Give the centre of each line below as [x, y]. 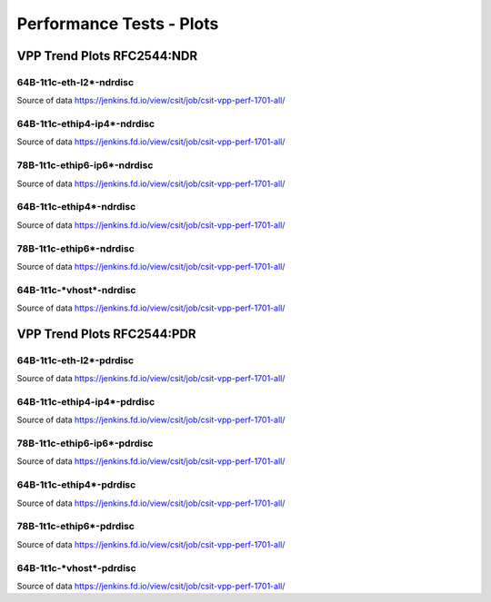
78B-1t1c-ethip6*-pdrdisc [76, 527]
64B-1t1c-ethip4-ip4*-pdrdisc [86, 401]
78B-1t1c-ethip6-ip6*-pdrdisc [85, 443]
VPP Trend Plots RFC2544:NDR [107, 56]
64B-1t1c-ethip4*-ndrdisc [76, 207]
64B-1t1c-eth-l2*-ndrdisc [75, 82]
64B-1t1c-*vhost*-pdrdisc [76, 567]
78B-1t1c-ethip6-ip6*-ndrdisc [85, 165]
